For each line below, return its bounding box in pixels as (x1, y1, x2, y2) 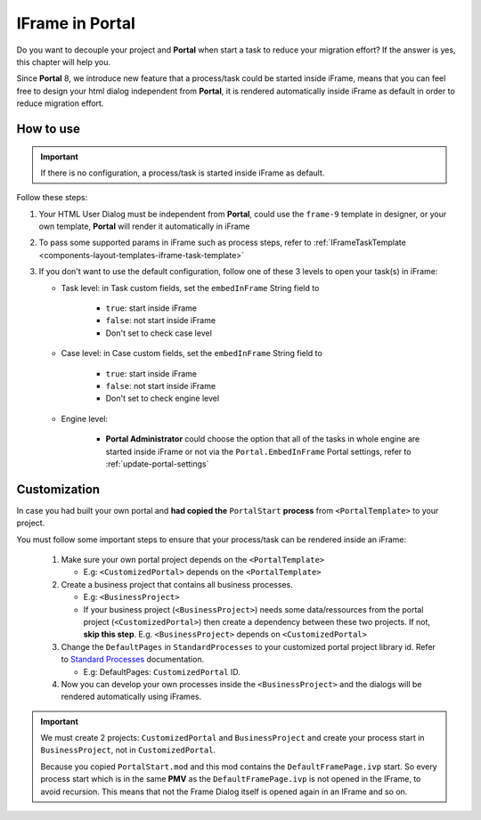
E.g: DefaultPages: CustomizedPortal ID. (83, 666, 240, 677)
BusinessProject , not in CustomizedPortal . (40, 744, 216, 756)
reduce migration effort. (16, 98, 104, 109)
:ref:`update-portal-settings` (105, 459, 209, 469)
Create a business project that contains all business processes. (61, 579, 293, 589)
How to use (16, 121, 80, 136)
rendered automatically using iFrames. (61, 691, 202, 702)
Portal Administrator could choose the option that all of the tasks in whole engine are (105, 434, 420, 444)
